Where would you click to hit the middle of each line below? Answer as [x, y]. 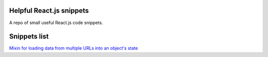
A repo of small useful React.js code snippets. [56, 23]
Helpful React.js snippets [49, 11]
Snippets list [29, 37]
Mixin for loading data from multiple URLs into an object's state [74, 48]
